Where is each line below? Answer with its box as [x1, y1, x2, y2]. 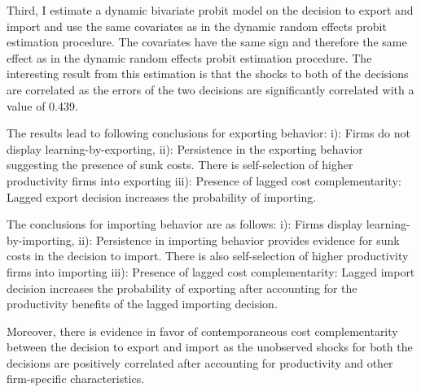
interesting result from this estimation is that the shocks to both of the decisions [7, 65, 409, 82]
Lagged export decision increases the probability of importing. [7, 188, 317, 205]
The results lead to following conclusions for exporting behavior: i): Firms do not [7, 124, 410, 142]
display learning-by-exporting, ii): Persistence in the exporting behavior [7, 140, 363, 157]
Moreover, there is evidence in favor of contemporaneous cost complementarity [7, 322, 398, 339]
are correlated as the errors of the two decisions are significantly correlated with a [7, 81, 414, 98]
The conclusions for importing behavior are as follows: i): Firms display [7, 216, 363, 233]
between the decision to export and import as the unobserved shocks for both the [7, 338, 413, 355]
